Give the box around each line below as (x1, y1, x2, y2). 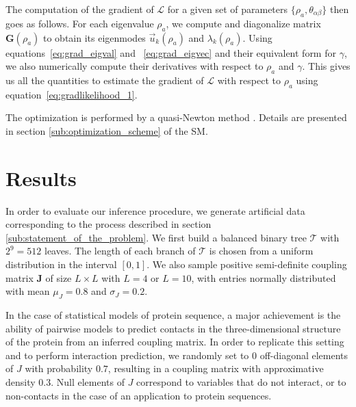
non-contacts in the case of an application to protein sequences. (5, 388, 272, 402)
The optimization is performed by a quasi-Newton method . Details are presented (5, 110, 347, 124)
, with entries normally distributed (191, 270, 336, 285)
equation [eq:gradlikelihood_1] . (5, 87, 138, 101)
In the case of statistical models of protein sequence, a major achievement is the (5, 308, 341, 322)
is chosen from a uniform (209, 244, 314, 258)
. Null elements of (51, 375, 125, 389)
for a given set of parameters (167, 2, 288, 16)
